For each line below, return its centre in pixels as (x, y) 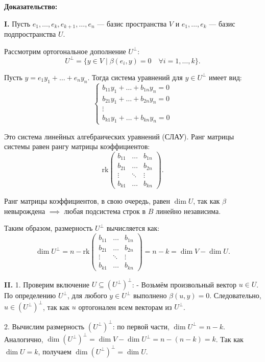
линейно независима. (188, 211)
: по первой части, (141, 326)
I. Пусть (17, 23)
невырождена (25, 211)
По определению (30, 295)
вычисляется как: (133, 228)
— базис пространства (132, 23)
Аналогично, (24, 339)
